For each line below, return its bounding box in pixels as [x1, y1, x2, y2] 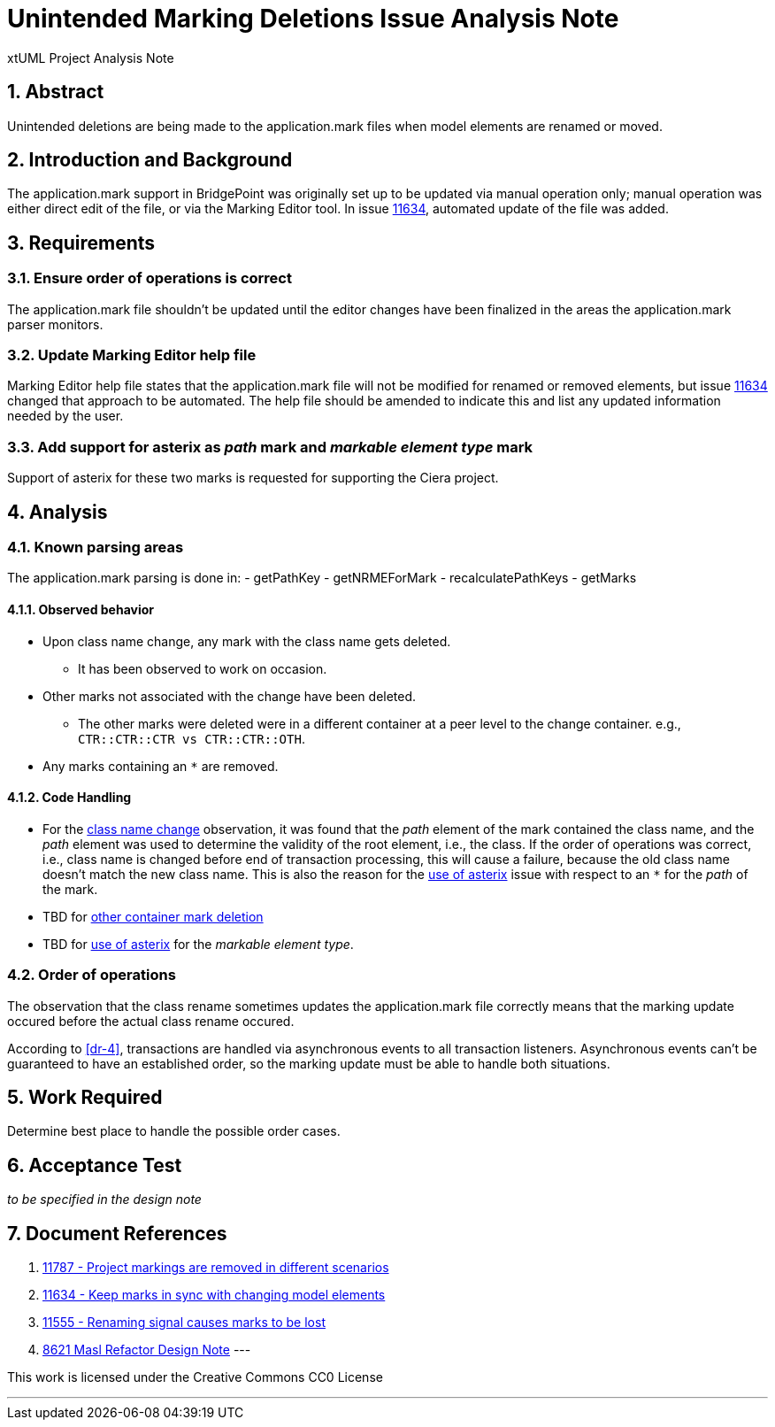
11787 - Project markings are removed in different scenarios [42, 1260, 389, 1276]
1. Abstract [7, 81, 104, 104]
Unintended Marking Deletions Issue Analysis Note [7, 4, 619, 34]
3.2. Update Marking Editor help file [7, 346, 257, 365]
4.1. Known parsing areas [7, 538, 184, 556]
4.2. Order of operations [7, 966, 176, 984]
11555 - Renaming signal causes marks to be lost [42, 1315, 326, 1331]
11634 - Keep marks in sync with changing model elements [42, 1287, 386, 1303]
